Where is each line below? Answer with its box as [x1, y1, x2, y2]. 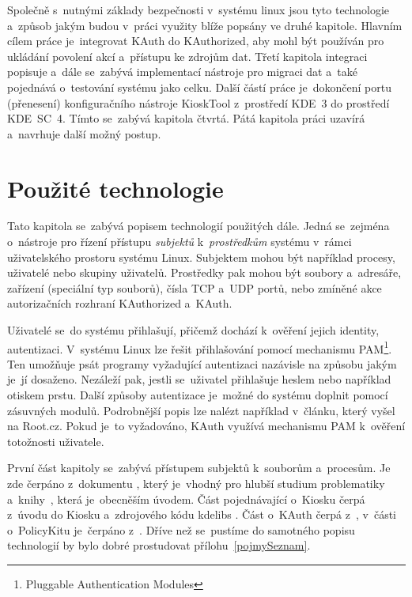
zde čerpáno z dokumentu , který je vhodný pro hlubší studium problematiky [7, 475, 385, 492]
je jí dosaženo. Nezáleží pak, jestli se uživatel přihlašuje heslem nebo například [7, 371, 391, 387]
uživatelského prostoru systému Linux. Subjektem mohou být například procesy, [7, 248, 395, 265]
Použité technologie [7, 172, 224, 204]
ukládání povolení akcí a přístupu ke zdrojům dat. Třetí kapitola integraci [7, 47, 368, 64]
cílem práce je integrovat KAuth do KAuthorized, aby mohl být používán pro [7, 32, 384, 49]
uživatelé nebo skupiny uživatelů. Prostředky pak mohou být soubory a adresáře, [7, 264, 402, 281]
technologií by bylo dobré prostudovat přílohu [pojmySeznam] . [7, 537, 311, 554]
